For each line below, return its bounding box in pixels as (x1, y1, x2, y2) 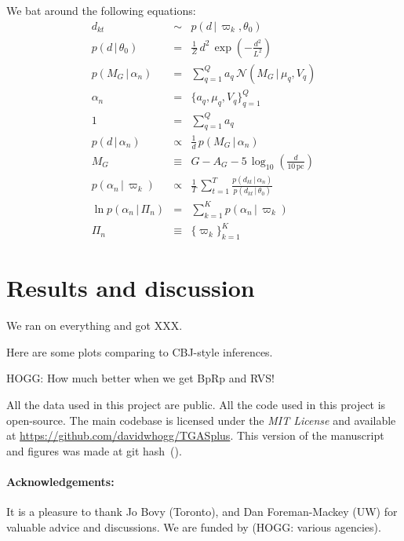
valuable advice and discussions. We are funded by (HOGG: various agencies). (6, 518, 381, 535)
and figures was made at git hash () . (6, 442, 182, 459)
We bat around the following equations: (6, 2, 196, 18)
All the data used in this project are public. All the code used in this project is (6, 396, 386, 412)
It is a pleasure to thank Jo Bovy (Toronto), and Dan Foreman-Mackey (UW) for (6, 503, 398, 520)
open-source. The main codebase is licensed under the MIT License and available (6, 411, 396, 428)
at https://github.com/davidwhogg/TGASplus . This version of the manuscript (6, 427, 384, 444)
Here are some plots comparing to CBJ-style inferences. (6, 343, 273, 360)
